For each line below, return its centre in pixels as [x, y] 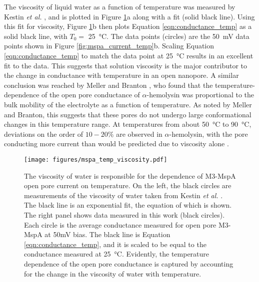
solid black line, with [36, 36]
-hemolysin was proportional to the [200, 95]
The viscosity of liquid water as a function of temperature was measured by [120, 6]
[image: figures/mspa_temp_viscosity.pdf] [96, 159]
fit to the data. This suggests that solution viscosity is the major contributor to [126, 65]
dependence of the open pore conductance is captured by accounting [129, 263]
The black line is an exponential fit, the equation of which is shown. [128, 205]
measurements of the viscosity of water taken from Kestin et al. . [123, 195]
